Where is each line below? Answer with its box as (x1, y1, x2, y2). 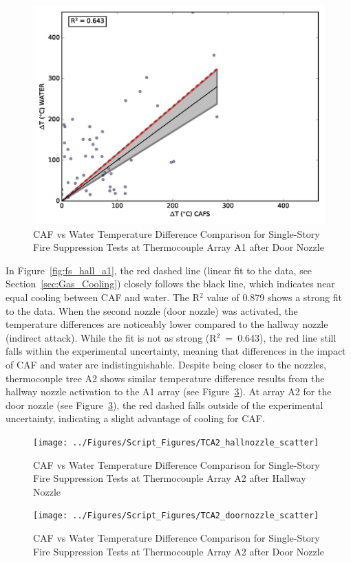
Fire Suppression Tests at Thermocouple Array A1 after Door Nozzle (33, 240, 324, 254)
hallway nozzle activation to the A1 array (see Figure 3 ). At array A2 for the (6, 384, 332, 399)
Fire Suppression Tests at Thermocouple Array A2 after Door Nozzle (33, 544, 324, 558)
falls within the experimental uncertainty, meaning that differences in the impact (6, 344, 346, 358)
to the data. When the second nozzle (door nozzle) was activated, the (6, 303, 298, 318)
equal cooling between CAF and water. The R (6, 289, 200, 304)
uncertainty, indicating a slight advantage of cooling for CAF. (6, 411, 265, 426)
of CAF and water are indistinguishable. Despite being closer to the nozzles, (6, 357, 326, 371)
